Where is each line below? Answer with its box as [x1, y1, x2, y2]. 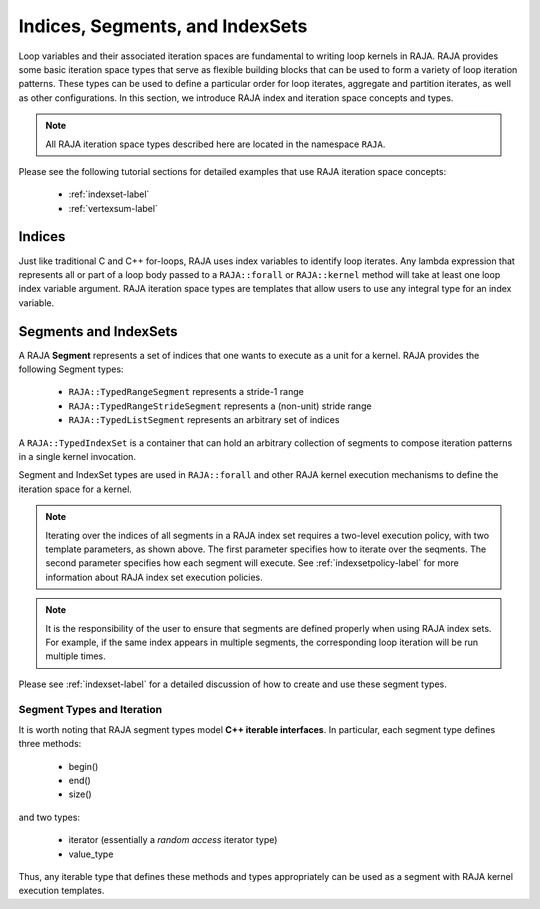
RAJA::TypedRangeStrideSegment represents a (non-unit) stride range [68, 400, 372, 412]
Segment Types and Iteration [18, 703, 163, 717]
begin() [68, 760, 99, 772]
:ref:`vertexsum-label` [68, 202, 159, 214]
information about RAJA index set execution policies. [45, 571, 264, 583]
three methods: [18, 738, 82, 750]
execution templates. [18, 885, 105, 897]
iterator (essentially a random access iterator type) [68, 834, 278, 846]
